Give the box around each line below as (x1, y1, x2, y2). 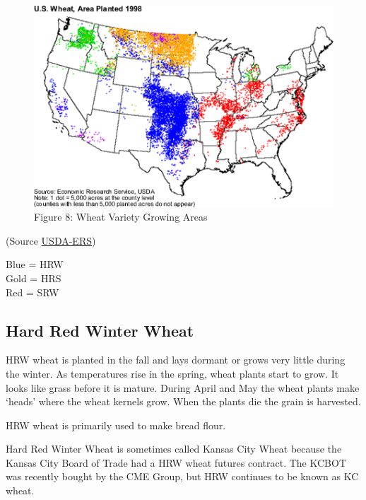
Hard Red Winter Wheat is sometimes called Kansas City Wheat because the (6, 441, 342, 456)
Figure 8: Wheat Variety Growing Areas (34, 209, 208, 224)
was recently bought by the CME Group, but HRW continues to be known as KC (6, 469, 359, 484)
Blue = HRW (6, 257, 64, 272)
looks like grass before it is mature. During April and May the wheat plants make (6, 380, 360, 395)
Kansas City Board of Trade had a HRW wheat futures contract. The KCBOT (6, 455, 347, 470)
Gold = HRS (6, 270, 61, 285)
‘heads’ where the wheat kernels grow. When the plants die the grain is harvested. (6, 394, 361, 409)
